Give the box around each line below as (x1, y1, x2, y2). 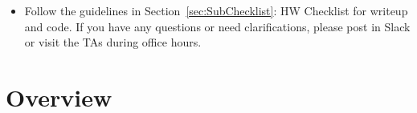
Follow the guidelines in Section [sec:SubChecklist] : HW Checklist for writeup (24, 2, 408, 18)
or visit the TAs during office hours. (24, 34, 202, 50)
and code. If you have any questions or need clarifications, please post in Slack (24, 18, 411, 34)
